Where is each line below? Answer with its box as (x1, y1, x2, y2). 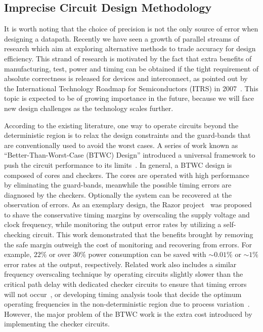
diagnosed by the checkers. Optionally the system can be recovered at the (4, 189, 232, 200)
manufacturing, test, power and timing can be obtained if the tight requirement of (4, 63, 259, 73)
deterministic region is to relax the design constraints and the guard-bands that (4, 130, 251, 140)
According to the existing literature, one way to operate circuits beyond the (4, 120, 239, 130)
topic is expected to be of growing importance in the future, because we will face (4, 93, 254, 103)
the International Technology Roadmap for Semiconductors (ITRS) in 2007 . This (4, 83, 258, 93)
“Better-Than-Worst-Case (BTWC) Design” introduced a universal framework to (4, 150, 255, 160)
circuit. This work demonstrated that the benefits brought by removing (32, 229, 253, 240)
